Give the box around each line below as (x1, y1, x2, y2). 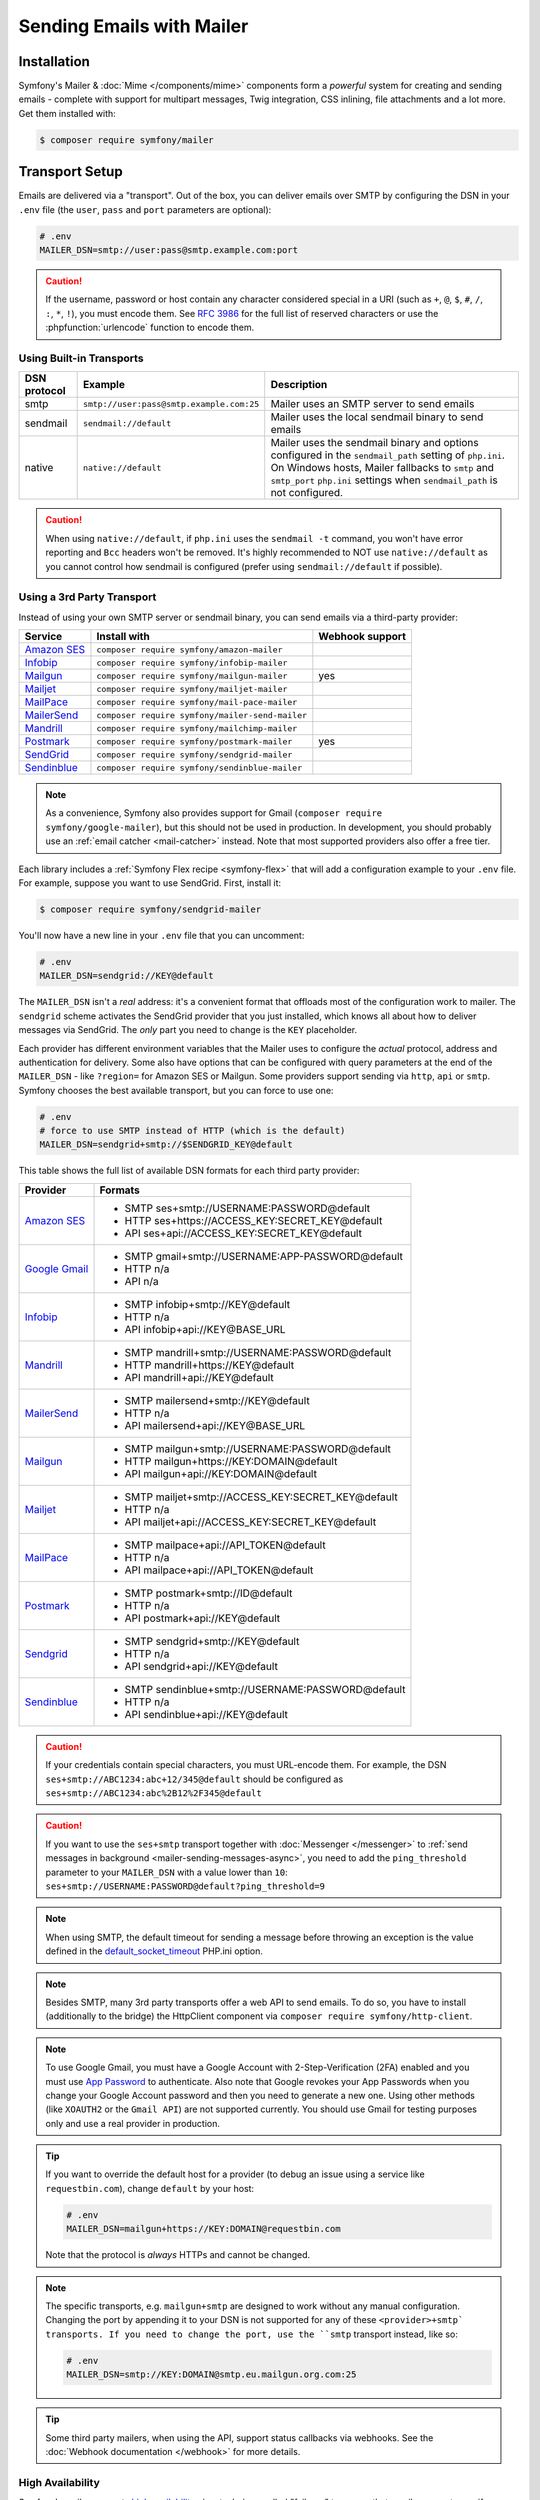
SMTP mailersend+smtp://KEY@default (124, 1393, 310, 1407)
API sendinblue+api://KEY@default (124, 1707, 289, 1721)
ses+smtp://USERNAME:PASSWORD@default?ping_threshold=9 (45, 1880, 325, 1892)
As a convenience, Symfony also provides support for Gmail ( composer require (45, 807, 383, 819)
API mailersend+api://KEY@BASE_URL (124, 1418, 306, 1432)
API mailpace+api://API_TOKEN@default (124, 1563, 314, 1577)
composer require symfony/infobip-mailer (96, 657, 288, 668)
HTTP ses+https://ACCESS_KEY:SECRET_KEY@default (124, 1213, 383, 1227)
